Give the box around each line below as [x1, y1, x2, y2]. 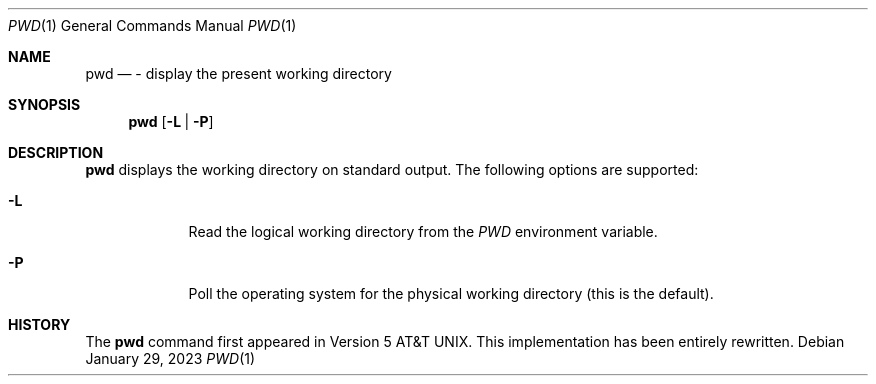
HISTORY [8, 316, 71, 333]
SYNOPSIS [8, 96, 81, 113]
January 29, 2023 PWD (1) [85, 350, 256, 367]
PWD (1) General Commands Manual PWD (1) [8, 17, 297, 34]
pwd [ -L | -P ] [128, 113, 214, 130]
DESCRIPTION [8, 144, 104, 161]
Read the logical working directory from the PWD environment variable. [188, 223, 658, 240]
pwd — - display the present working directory [85, 65, 392, 82]
